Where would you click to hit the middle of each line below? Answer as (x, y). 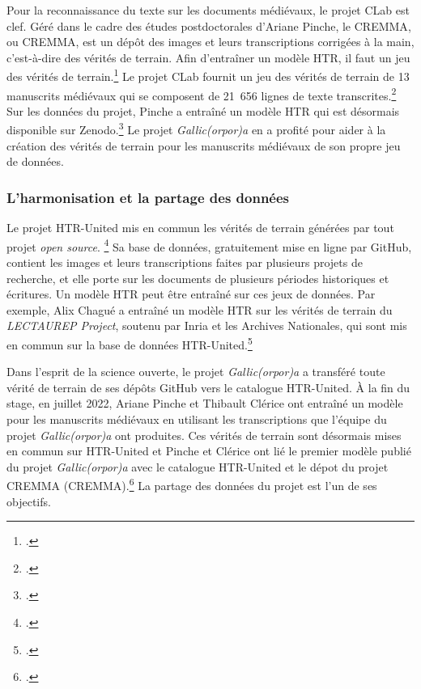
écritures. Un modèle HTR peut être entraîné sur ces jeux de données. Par (191, 294)
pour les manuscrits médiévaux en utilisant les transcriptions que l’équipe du (197, 418)
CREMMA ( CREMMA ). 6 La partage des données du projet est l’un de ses (192, 484)
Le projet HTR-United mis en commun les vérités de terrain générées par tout (200, 228)
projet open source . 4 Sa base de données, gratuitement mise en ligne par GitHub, (209, 245)
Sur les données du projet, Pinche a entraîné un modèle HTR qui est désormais (203, 110)
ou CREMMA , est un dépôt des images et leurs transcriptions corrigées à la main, (210, 42)
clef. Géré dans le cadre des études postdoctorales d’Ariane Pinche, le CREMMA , (209, 25)
